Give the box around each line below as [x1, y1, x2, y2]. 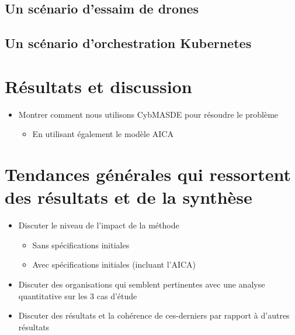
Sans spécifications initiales [32, 238, 130, 251]
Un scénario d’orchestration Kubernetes [5, 34, 252, 52]
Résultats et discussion [5, 74, 192, 98]
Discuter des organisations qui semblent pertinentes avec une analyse [18, 278, 265, 290]
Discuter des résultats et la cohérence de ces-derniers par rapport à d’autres [18, 309, 290, 322]
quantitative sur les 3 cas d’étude [18, 289, 137, 302]
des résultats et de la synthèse [5, 185, 252, 209]
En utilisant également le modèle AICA [32, 128, 173, 140]
